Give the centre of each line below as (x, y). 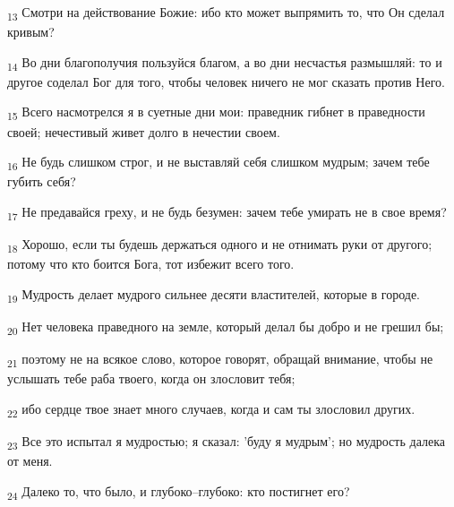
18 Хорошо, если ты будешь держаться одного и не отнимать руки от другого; (220, 245)
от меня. (30, 460)
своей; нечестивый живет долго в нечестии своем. (144, 131)
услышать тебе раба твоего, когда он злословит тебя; (151, 378)
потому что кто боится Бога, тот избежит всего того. (151, 264)
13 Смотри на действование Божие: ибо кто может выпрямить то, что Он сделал (226, 13)
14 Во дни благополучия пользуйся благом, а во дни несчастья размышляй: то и (225, 63)
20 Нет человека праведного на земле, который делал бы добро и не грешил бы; (226, 327)
